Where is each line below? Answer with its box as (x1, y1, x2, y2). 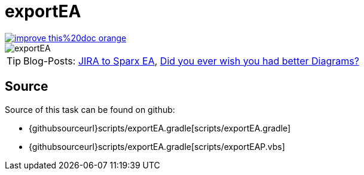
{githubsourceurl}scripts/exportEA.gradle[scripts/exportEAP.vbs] (29, 141, 285, 152)
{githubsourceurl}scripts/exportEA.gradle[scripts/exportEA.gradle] (29, 122, 291, 133)
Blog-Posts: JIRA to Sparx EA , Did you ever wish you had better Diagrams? (23, 54, 359, 67)
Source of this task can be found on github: (5, 104, 175, 115)
